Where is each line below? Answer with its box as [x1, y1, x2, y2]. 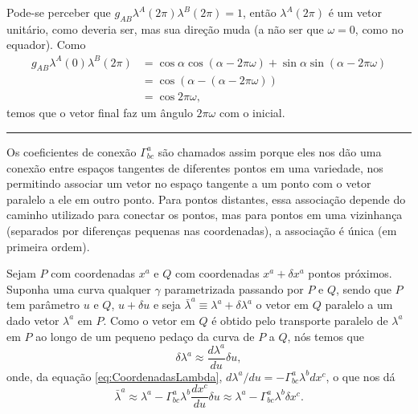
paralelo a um [325, 296, 393, 313]
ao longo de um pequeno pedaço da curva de [35, 327, 255, 344]
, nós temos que [287, 327, 364, 344]
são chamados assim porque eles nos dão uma [158, 143, 382, 160]
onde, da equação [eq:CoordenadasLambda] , [6, 367, 223, 384]
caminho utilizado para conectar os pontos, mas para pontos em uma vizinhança [6, 206, 403, 223]
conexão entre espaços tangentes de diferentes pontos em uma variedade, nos [6, 159, 383, 176]
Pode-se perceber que [6, 4, 111, 20]
